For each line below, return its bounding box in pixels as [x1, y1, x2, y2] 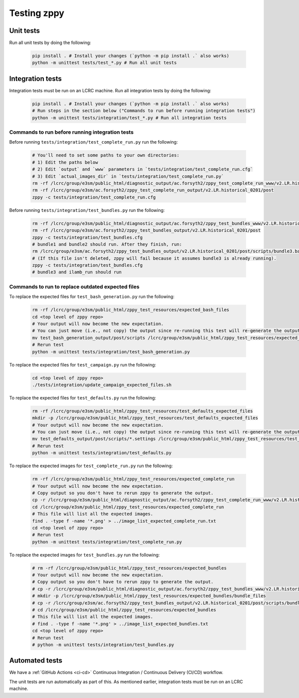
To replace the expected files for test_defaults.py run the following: [9, 394, 156, 401]
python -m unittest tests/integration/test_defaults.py [32, 450, 172, 456]
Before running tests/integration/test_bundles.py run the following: [9, 207, 165, 213]
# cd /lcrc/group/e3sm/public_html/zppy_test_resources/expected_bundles [32, 607, 216, 613]
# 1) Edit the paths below [32, 160, 98, 165]
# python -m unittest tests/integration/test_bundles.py [32, 642, 174, 648]
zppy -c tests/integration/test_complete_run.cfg [32, 194, 156, 200]
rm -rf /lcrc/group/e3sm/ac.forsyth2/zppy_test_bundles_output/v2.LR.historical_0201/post [32, 227, 261, 233]
